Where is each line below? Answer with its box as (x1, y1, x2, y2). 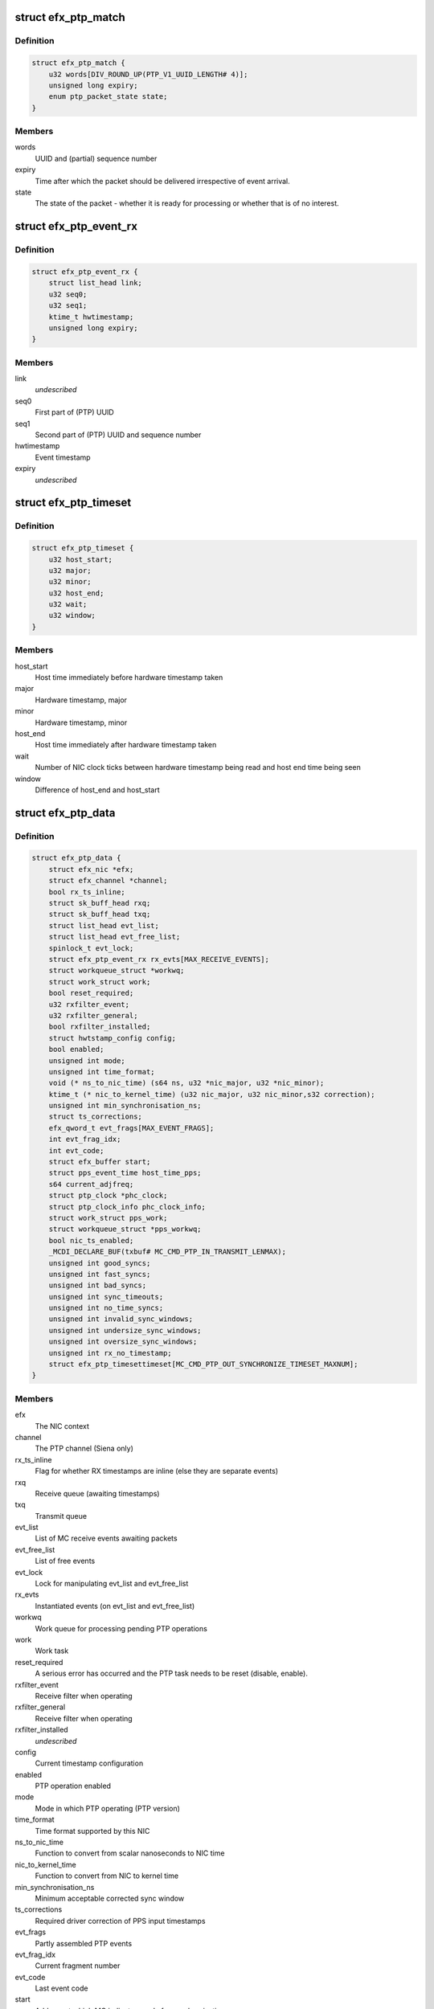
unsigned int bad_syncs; (48, 1281, 147, 1290)
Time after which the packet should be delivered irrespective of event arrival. (35, 176, 291, 186)
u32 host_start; (48, 554, 113, 564)
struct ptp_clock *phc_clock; (48, 1191, 168, 1201)
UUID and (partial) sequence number (35, 153, 158, 163)
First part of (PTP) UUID (35, 407, 114, 417)
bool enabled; (48, 1045, 104, 1054)
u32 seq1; (48, 301, 88, 310)
